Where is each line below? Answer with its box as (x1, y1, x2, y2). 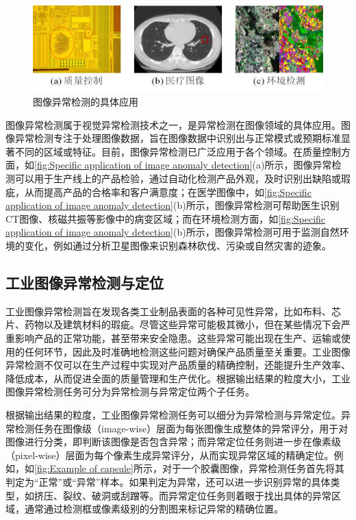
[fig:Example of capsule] (34, 461, 133, 475)
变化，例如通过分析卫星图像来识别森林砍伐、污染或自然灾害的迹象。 (24, 238, 331, 253)
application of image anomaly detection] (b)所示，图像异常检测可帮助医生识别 (5, 198, 340, 212)
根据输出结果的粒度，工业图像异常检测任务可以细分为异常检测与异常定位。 (5, 407, 341, 421)
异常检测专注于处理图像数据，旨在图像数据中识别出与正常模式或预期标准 (14, 131, 341, 145)
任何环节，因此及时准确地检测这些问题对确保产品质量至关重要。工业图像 (24, 344, 351, 358)
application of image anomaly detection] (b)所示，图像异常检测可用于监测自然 (5, 225, 340, 239)
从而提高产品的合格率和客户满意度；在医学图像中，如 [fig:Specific (24, 184, 311, 199)
